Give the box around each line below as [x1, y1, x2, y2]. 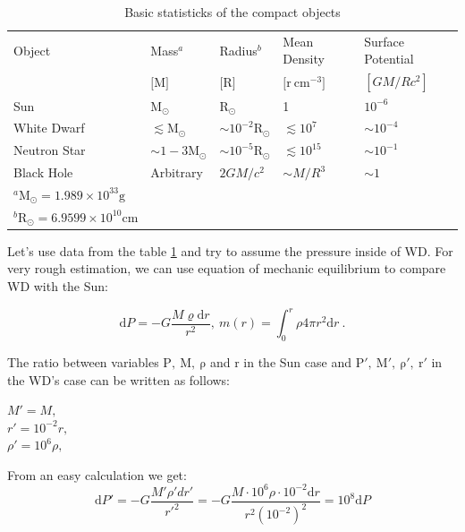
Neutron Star [13, 141, 86, 159]
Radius [219, 40, 258, 59]
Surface [364, 31, 404, 50]
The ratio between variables [7, 352, 159, 371]
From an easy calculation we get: [7, 465, 187, 484]
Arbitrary [150, 163, 203, 182]
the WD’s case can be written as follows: [7, 370, 231, 389]
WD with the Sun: [7, 277, 108, 296]
